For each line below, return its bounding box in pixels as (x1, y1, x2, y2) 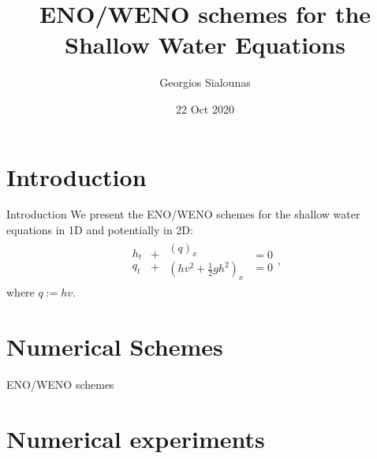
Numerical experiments (6, 422, 265, 454)
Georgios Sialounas (159, 74, 251, 91)
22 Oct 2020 (176, 100, 234, 117)
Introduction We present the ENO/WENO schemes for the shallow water (6, 206, 360, 222)
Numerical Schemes (6, 330, 223, 363)
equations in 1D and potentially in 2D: (6, 222, 193, 238)
